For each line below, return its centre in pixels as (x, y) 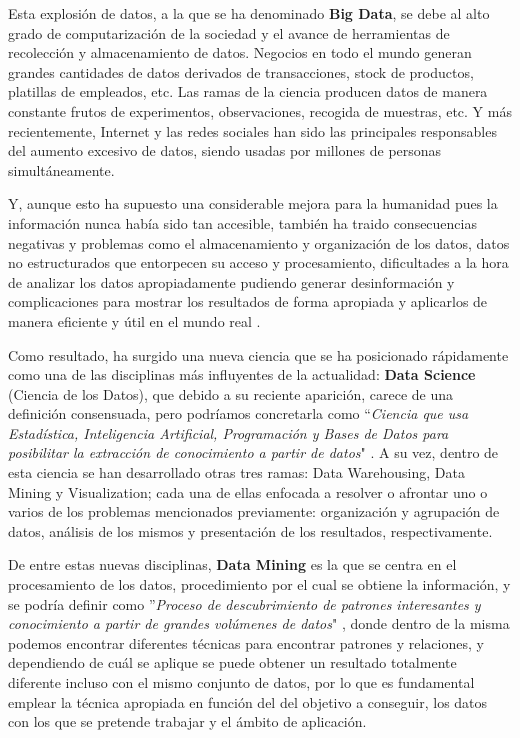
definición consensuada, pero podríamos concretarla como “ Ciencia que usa (238, 413)
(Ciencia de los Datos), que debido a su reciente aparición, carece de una (231, 393)
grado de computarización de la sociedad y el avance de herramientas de (229, 32)
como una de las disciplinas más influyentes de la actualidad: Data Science (242, 374)
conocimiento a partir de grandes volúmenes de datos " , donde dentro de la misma (259, 623)
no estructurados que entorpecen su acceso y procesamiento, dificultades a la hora (258, 262)
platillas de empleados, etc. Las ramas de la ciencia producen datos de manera (248, 91)
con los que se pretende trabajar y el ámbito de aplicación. (187, 721)
